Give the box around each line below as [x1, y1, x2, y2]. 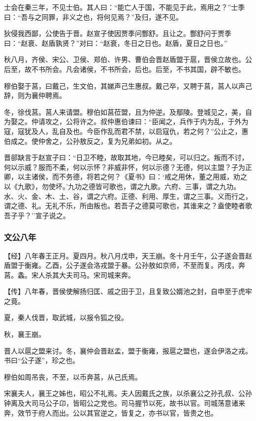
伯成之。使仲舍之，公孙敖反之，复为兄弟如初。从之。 [4, 135, 176, 146]
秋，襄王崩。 [4, 329, 45, 339]
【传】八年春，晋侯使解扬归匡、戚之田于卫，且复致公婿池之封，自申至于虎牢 [4, 286, 252, 296]
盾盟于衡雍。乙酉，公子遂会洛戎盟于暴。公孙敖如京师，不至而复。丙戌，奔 [4, 260, 245, 270]
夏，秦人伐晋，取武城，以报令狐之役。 [4, 312, 128, 323]
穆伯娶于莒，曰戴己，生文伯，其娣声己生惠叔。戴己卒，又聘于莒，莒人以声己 [4, 80, 252, 91]
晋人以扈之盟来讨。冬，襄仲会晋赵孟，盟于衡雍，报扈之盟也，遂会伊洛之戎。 [4, 345, 252, 356]
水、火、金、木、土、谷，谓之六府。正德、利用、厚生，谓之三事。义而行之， [4, 191, 252, 201]
